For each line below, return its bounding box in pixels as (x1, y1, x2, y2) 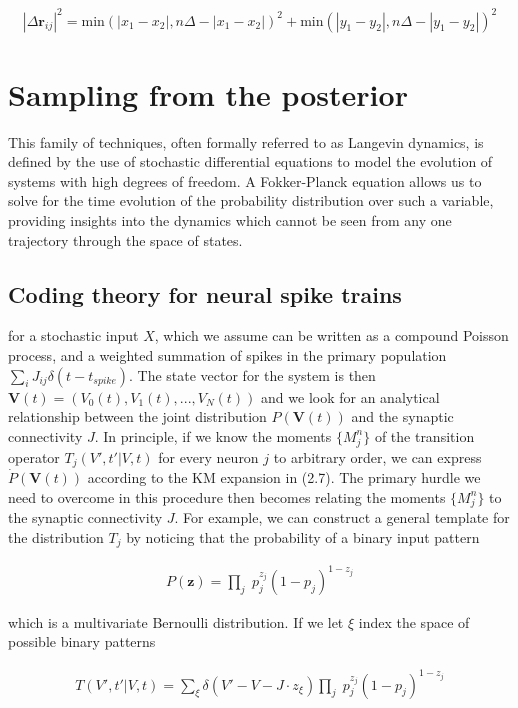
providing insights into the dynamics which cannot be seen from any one (8, 210, 452, 231)
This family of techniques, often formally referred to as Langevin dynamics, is (8, 131, 484, 152)
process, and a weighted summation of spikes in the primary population (8, 345, 447, 366)
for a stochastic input (8, 325, 139, 346)
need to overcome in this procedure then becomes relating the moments (8, 486, 446, 507)
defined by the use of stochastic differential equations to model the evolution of (8, 151, 493, 172)
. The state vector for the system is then (128, 364, 376, 385)
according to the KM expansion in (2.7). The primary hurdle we (87, 466, 481, 487)
